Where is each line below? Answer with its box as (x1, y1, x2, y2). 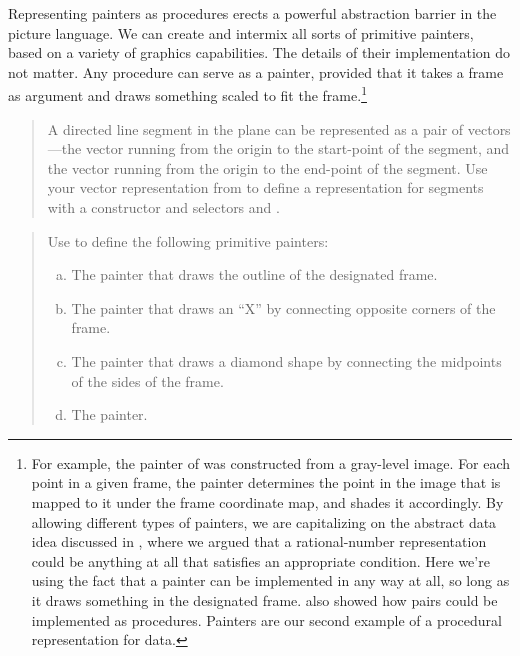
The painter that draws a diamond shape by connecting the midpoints (71, 350, 502, 371)
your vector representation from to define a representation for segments (47, 177, 484, 198)
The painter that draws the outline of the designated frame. (71, 264, 438, 285)
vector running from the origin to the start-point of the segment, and (85, 138, 509, 159)
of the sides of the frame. (71, 370, 224, 391)
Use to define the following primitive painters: (47, 230, 329, 251)
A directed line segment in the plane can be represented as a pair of (47, 118, 464, 139)
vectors (467, 118, 511, 139)
